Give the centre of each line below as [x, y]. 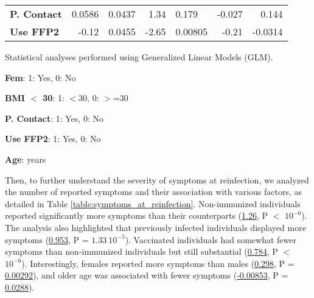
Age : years [26, 159]
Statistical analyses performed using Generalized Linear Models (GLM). [139, 57]
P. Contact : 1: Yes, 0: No [54, 118]
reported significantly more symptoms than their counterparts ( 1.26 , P [137, 215]
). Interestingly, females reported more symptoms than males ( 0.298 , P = [158, 263]
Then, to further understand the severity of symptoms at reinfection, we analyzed [157, 179]
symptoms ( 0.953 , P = [47, 239]
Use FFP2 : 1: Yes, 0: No [53, 139]
